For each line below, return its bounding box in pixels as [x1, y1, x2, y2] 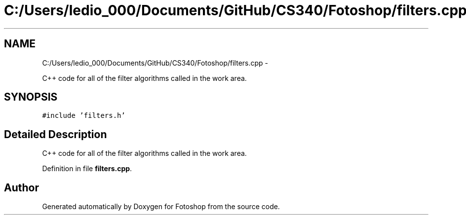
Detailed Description [4, 128, 107, 141]
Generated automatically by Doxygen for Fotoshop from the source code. [42, 202, 280, 211]
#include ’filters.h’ [42, 111, 125, 120]
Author [4, 181, 39, 194]
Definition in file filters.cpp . [42, 164, 132, 173]
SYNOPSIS [4, 91, 58, 104]
